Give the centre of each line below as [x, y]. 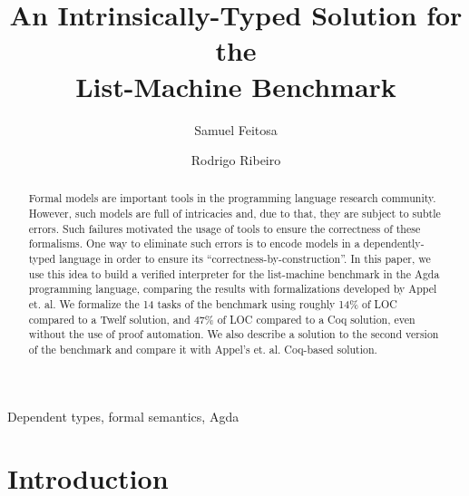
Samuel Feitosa [236, 129]
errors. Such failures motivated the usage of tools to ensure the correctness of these [225, 228]
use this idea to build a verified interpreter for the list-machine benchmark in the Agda [234, 273]
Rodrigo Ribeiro [236, 160]
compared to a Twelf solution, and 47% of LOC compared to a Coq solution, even [222, 319]
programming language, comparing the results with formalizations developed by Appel [233, 289]
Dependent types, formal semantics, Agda [123, 416]
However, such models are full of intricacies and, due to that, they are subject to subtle [234, 214]
